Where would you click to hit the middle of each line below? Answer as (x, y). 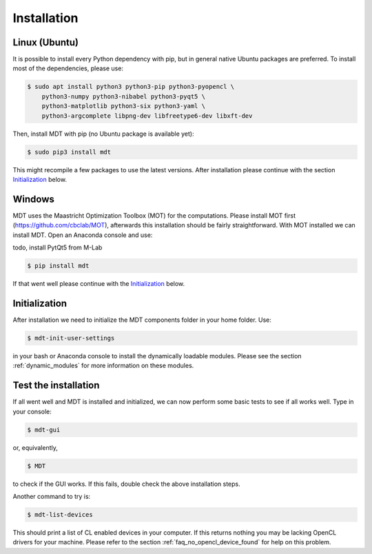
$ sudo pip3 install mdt (69, 152)
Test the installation (56, 386)
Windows (33, 199)
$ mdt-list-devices (60, 514)
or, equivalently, (35, 447)
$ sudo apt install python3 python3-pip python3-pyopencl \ (131, 87)
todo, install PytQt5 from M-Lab (58, 247)
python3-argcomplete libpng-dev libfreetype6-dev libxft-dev (147, 116)
